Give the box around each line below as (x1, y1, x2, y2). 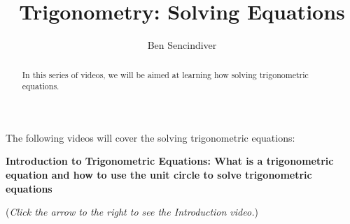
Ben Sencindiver (147, 38, 217, 52)
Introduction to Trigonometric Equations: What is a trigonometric (6, 154, 334, 168)
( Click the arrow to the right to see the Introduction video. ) (6, 204, 258, 219)
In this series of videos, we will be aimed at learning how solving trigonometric (22, 68, 309, 80)
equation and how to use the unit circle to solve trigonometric (6, 167, 312, 182)
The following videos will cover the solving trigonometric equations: (6, 130, 295, 144)
